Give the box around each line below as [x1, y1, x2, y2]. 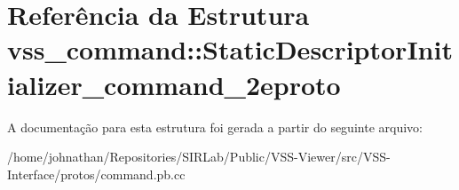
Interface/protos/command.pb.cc [7, 164, 186, 183]
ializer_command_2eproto [7, 66, 341, 102]
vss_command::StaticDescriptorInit [7, 31, 453, 67]
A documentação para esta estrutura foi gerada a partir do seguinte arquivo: [7, 117, 423, 136]
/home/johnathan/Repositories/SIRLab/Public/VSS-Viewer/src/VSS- [7, 147, 391, 166]
